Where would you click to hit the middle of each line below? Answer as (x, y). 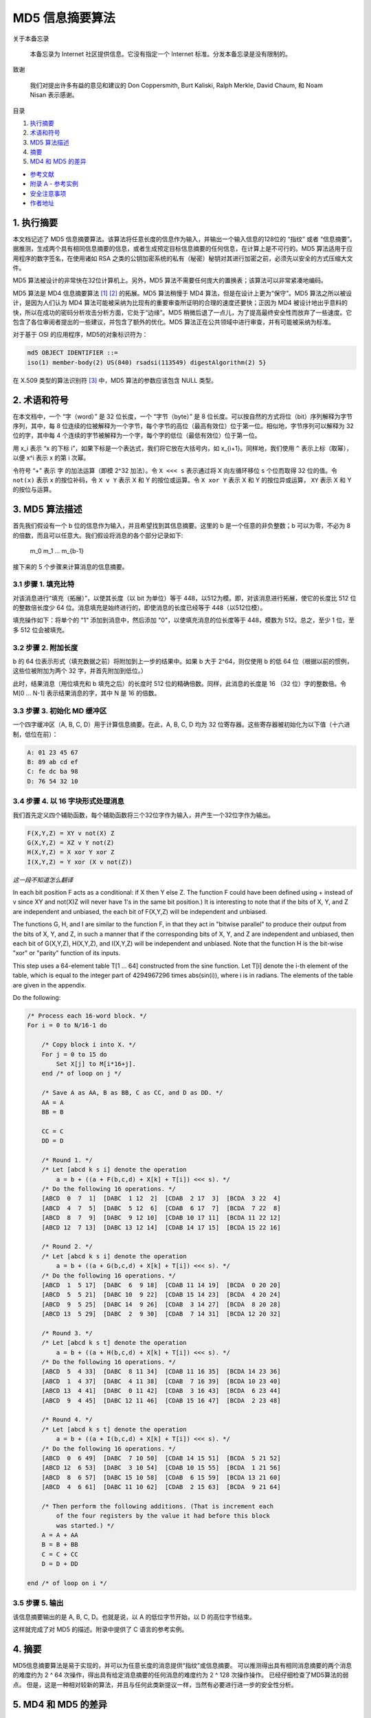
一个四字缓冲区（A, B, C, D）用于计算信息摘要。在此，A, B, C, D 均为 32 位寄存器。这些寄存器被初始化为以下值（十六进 (181, 724)
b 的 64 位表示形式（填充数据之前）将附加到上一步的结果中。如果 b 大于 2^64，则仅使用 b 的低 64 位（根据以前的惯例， (183, 661)
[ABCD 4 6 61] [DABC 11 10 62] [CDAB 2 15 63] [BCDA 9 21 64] (161, 1487)
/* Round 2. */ (67, 1247)
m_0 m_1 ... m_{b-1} (57, 551)
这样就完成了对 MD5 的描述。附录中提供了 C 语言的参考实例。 (100, 1629)
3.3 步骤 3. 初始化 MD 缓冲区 (60, 711)
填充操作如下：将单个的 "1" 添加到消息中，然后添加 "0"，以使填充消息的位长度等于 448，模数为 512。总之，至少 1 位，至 (184, 620)
